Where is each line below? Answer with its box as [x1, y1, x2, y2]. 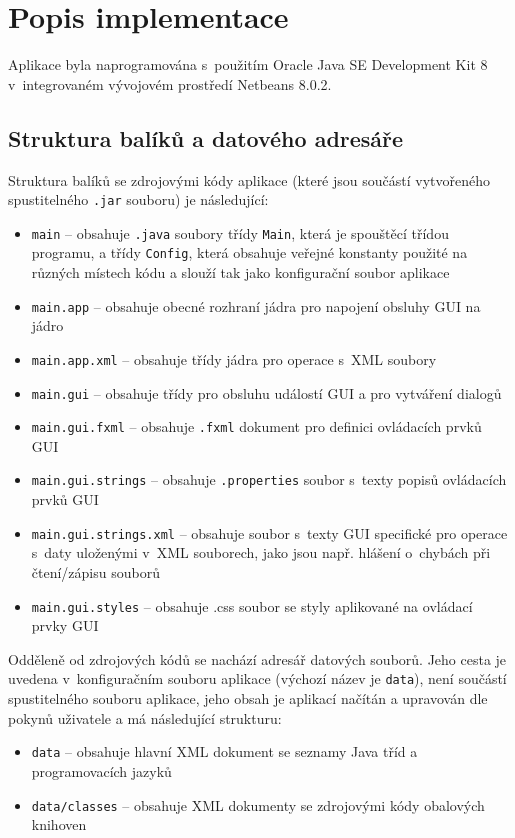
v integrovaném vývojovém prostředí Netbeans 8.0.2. [8, 73, 332, 94]
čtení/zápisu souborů [31, 561, 160, 582]
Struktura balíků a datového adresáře [8, 122, 404, 153]
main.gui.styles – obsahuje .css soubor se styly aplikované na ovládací [31, 595, 473, 616]
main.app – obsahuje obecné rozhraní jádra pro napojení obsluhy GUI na [31, 295, 481, 316]
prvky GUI [31, 615, 99, 636]
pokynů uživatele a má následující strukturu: [8, 707, 282, 728]
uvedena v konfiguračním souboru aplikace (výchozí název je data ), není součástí [8, 668, 507, 689]
